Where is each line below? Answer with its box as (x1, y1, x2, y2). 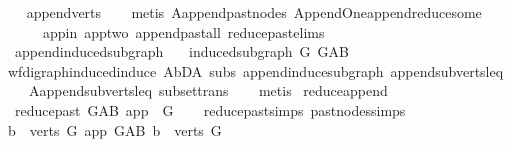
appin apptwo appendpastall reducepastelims (42, 21, 325, 42)
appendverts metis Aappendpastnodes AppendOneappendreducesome (26, 2, 482, 22)
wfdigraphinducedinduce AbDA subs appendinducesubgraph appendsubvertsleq (7, 60, 504, 81)
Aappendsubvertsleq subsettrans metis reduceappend (28, 80, 388, 101)
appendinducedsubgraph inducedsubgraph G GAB (14, 41, 349, 62)
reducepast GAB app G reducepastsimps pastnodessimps (14, 99, 406, 120)
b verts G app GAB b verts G (7, 119, 222, 140)
